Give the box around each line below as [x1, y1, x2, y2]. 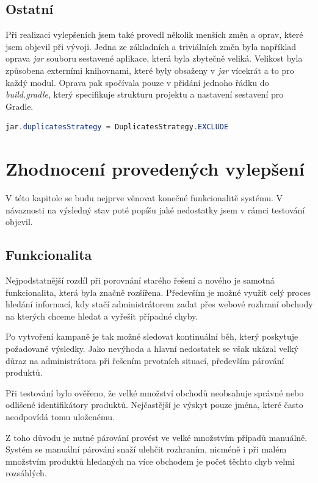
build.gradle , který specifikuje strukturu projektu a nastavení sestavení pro [5, 88, 284, 101]
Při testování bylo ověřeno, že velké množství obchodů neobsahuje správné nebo [5, 386, 304, 399]
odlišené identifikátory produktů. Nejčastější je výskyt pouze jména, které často [5, 398, 303, 411]
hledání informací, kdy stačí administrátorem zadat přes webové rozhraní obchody [5, 298, 313, 310]
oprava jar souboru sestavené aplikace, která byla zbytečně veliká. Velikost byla [5, 52, 303, 65]
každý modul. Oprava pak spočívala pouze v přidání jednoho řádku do [5, 76, 269, 88]
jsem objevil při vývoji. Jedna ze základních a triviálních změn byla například [5, 40, 297, 52]
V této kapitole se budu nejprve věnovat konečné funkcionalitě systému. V [5, 191, 283, 204]
